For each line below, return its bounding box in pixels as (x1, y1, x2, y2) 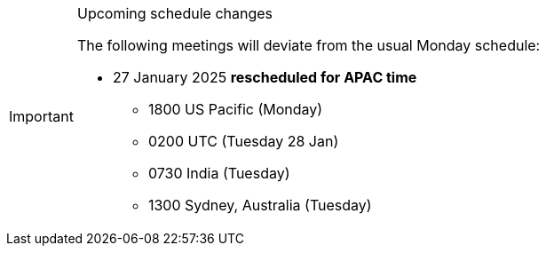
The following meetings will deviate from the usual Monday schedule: (76, 36, 541, 54)
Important (9, 107, 74, 125)
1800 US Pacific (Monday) (147, 100, 323, 118)
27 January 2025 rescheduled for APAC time (112, 68, 417, 86)
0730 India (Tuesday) (147, 164, 290, 182)
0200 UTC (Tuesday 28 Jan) (147, 132, 339, 150)
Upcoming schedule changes (76, 4, 273, 22)
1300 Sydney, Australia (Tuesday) (147, 196, 372, 214)
